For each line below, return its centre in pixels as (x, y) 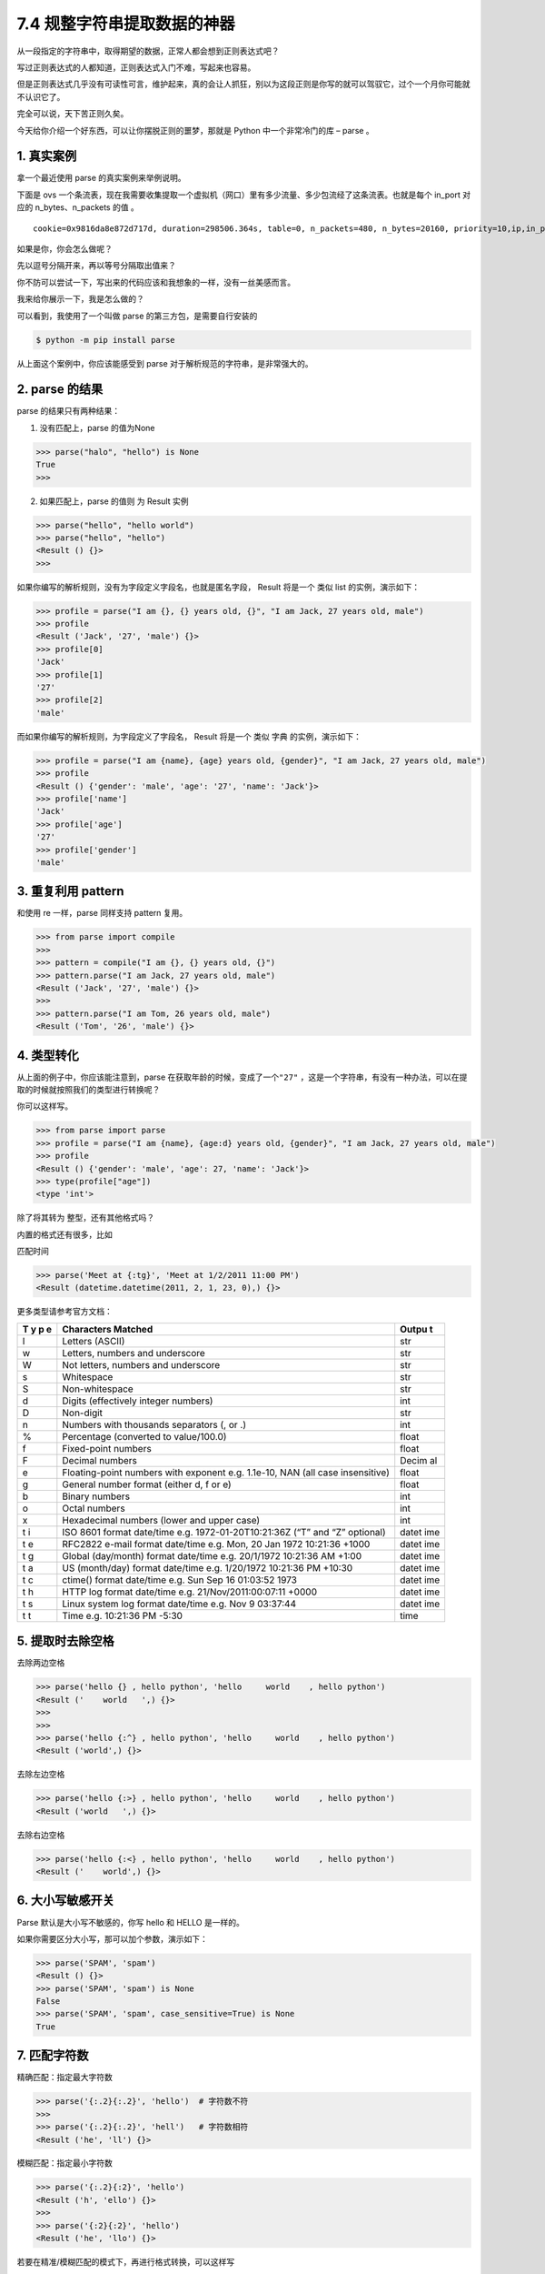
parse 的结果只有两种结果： (69, 411)
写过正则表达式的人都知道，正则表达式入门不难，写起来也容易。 (136, 67)
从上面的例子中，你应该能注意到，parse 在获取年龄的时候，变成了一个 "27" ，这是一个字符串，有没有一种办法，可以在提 (242, 1077)
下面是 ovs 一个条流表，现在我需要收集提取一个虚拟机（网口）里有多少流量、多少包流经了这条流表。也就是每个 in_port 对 (244, 195)
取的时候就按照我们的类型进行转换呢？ (89, 1090)
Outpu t (416, 1329)
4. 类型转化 (48, 1055)
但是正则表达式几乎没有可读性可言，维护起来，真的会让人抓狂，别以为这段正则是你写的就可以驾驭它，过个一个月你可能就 (243, 84)
